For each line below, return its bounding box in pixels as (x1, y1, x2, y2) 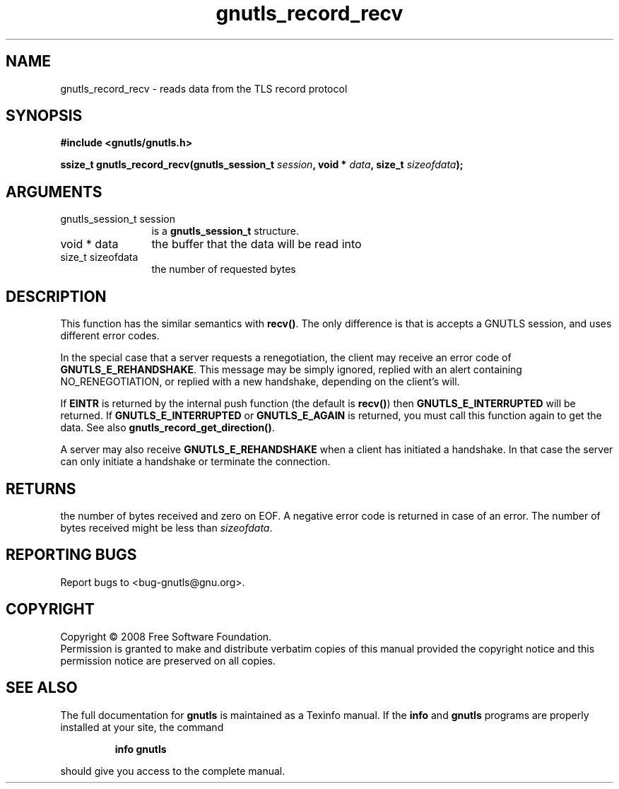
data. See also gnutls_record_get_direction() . (60, 421, 275, 434)
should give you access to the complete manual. (60, 764, 285, 777)
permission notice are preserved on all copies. (60, 654, 276, 667)
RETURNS (6, 479, 76, 498)
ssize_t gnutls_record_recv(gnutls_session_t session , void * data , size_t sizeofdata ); (60, 158, 464, 171)
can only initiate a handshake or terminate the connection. (60, 455, 331, 468)
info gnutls (114, 742, 167, 755)
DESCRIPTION (6, 287, 107, 305)
